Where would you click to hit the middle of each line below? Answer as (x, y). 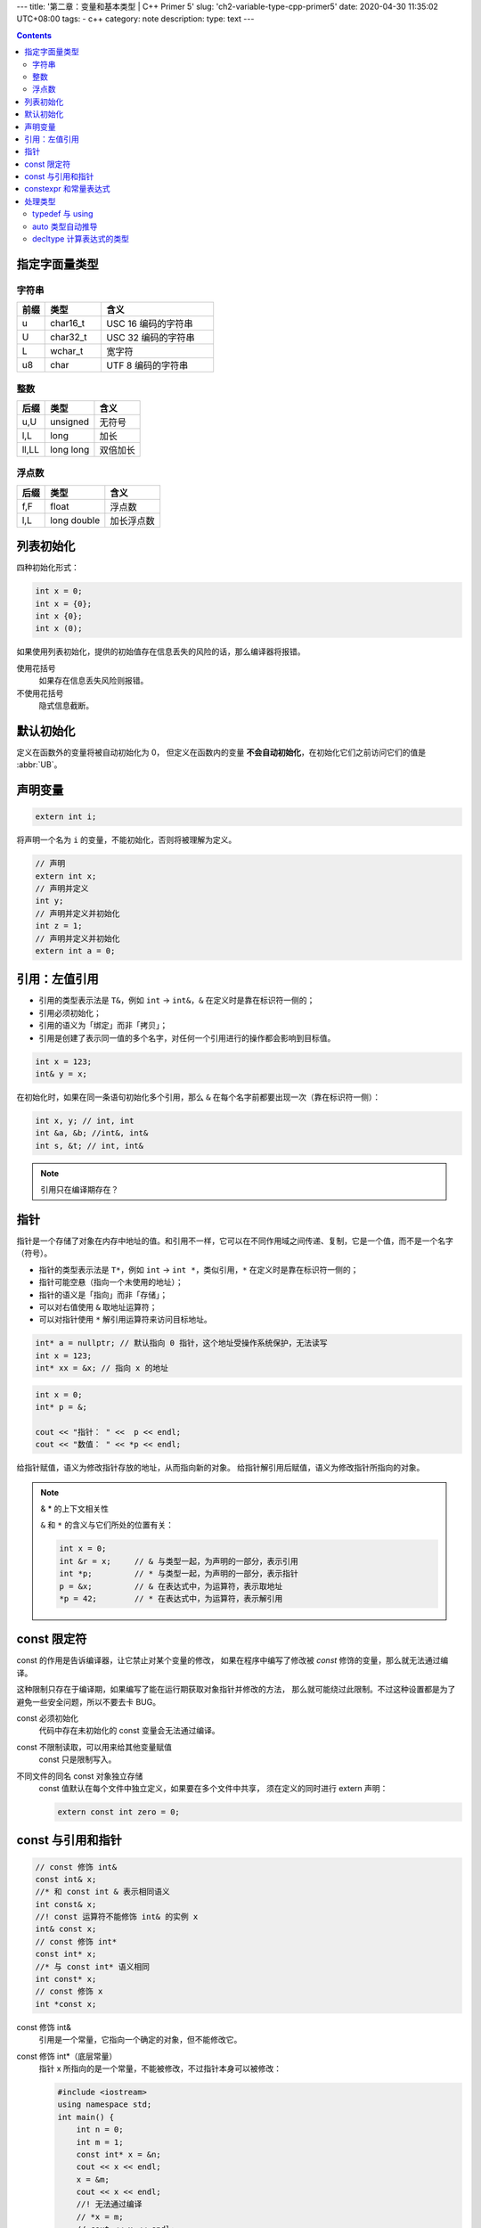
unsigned (69, 422)
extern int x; (66, 876)
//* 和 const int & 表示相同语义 (102, 1892)
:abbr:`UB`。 (39, 765)
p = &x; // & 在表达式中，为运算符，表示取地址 (171, 1586)
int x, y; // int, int (85, 1120)
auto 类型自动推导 (65, 226)
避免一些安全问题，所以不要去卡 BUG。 (88, 1701)
